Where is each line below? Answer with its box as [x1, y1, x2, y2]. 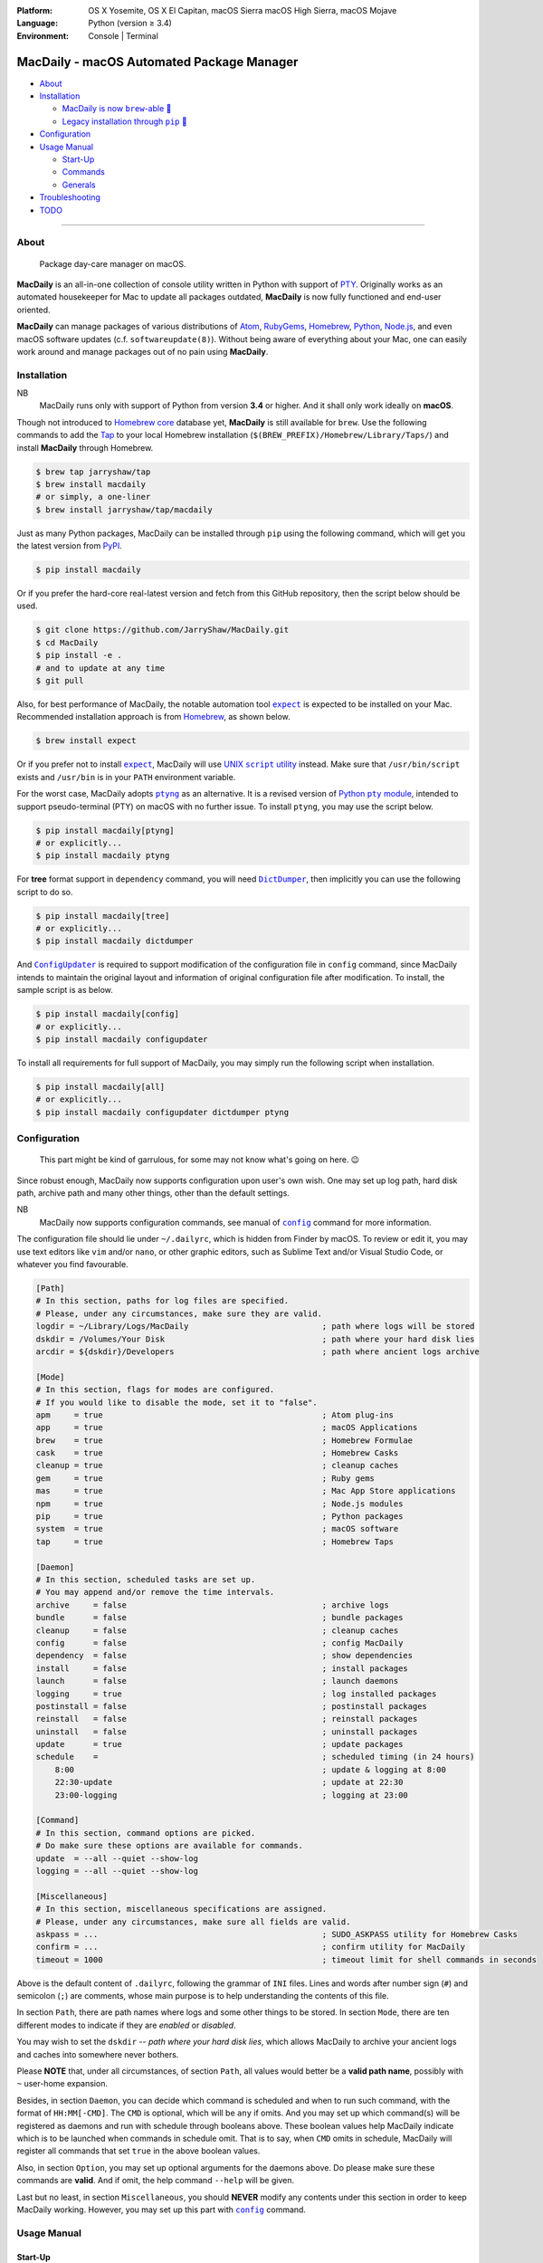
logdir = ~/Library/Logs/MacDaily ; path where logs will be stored [35, 1322, 475, 1332]
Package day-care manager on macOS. [39, 258, 186, 269]
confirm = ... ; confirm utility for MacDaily [35, 1942, 466, 1953]
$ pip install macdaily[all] [35, 1082, 166, 1092]
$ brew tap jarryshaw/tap [35, 466, 151, 477]
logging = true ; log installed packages [35, 1688, 437, 1699]
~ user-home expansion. [16, 2078, 109, 2089]
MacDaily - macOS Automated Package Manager [16, 54, 299, 70]
